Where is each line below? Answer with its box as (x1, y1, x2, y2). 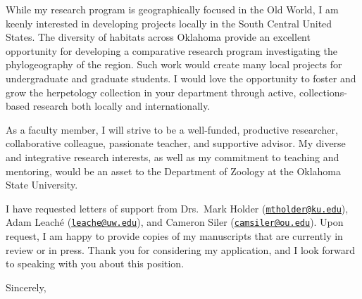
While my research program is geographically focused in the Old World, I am (6, 2, 339, 16)
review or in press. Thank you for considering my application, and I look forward (6, 242, 355, 257)
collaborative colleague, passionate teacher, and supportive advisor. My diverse (6, 136, 346, 151)
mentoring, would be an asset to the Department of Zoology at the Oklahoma (6, 163, 342, 178)
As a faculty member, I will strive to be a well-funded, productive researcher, (6, 122, 338, 136)
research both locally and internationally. (32, 98, 211, 113)
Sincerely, (6, 279, 46, 294)
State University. (6, 177, 78, 192)
